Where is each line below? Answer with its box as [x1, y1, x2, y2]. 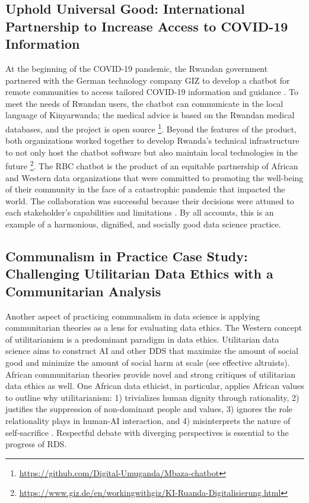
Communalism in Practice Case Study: [5, 247, 248, 265]
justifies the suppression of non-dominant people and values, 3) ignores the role [5, 403, 293, 415]
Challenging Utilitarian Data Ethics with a [5, 264, 273, 283]
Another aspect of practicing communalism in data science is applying [5, 309, 260, 322]
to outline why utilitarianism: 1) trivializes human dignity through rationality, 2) [5, 391, 300, 403]
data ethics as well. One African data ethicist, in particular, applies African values [5, 379, 304, 392]
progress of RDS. [5, 438, 67, 450]
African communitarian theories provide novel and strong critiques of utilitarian [5, 368, 296, 380]
